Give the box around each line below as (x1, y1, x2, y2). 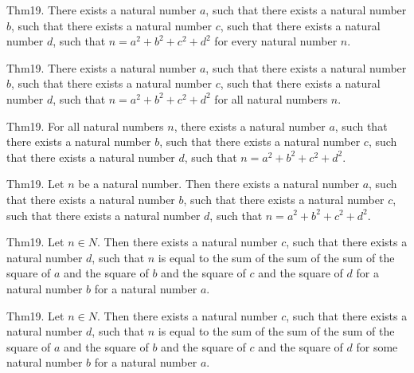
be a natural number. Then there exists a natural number (78, 175, 359, 192)
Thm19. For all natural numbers (6, 117, 164, 134)
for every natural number (214, 33, 338, 49)
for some (356, 338, 398, 355)
